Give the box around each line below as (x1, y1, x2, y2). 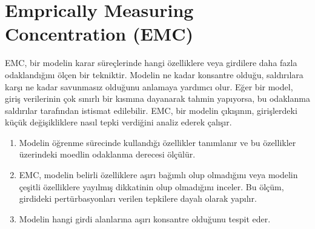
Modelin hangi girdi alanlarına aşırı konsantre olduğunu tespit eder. (19, 212, 271, 225)
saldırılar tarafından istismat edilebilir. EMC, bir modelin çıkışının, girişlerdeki (5, 104, 297, 116)
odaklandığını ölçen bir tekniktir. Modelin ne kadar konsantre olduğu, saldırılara (5, 68, 303, 81)
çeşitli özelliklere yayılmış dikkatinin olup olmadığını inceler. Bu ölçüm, (19, 180, 284, 193)
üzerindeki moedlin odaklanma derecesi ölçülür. (19, 148, 196, 161)
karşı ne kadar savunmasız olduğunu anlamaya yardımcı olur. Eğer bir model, (5, 80, 293, 93)
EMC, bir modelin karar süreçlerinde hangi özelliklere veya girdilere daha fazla (5, 56, 297, 69)
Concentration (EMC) (5, 21, 193, 46)
